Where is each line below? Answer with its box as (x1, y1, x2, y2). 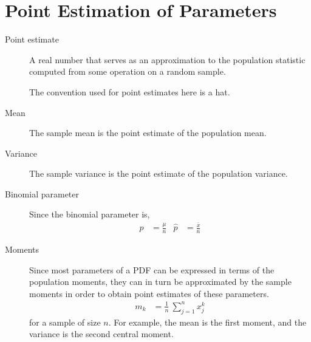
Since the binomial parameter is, (29, 208, 150, 221)
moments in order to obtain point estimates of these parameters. (29, 287, 269, 299)
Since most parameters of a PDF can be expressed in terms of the (29, 263, 275, 276)
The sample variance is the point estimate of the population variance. (29, 167, 288, 180)
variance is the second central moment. (29, 327, 174, 340)
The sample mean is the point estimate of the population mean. (29, 126, 267, 139)
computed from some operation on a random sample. (29, 65, 226, 78)
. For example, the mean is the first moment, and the (108, 315, 307, 328)
